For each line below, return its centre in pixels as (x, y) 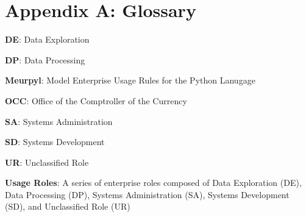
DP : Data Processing (45, 59)
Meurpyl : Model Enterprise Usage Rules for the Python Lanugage (130, 80)
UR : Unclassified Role (47, 162)
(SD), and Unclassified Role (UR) (68, 206)
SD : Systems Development (55, 142)
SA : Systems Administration (59, 121)
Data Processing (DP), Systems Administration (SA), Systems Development (147, 194)
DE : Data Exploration (47, 39)
